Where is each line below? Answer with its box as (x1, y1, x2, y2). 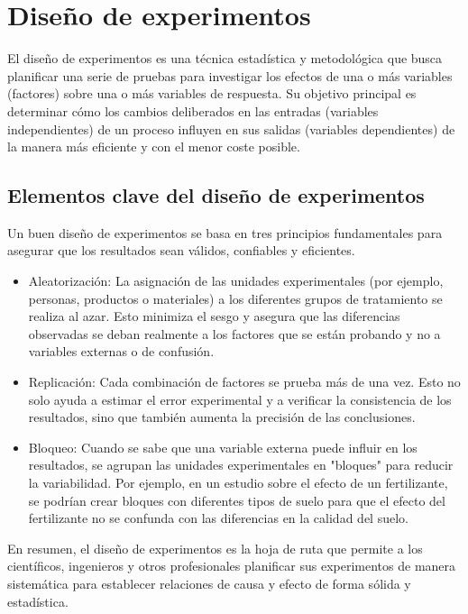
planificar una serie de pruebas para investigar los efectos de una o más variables (7, 66, 453, 85)
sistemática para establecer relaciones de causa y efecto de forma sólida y (7, 573, 411, 592)
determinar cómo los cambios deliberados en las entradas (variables (7, 101, 379, 120)
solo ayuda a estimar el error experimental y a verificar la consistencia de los (28, 389, 452, 408)
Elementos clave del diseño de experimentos (7, 181, 425, 209)
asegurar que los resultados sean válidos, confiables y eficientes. (7, 241, 355, 260)
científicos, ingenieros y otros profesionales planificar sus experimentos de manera (7, 556, 456, 575)
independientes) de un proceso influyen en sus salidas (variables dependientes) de (7, 119, 455, 138)
